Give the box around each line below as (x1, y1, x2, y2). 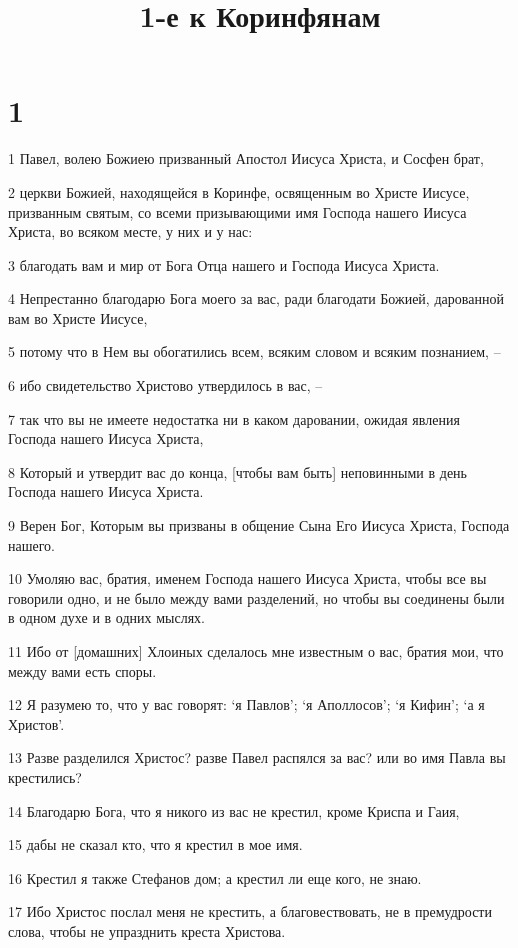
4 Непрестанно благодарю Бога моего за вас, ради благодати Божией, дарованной (8, 288, 504, 309)
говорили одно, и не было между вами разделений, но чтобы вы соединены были (8, 587, 505, 608)
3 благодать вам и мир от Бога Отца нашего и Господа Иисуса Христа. (8, 254, 440, 275)
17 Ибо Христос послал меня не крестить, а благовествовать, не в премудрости (8, 901, 492, 922)
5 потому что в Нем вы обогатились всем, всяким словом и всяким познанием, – (8, 341, 501, 362)
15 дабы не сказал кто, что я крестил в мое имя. (8, 834, 303, 855)
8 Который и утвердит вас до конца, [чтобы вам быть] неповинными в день (8, 461, 467, 482)
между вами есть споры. (8, 660, 157, 681)
